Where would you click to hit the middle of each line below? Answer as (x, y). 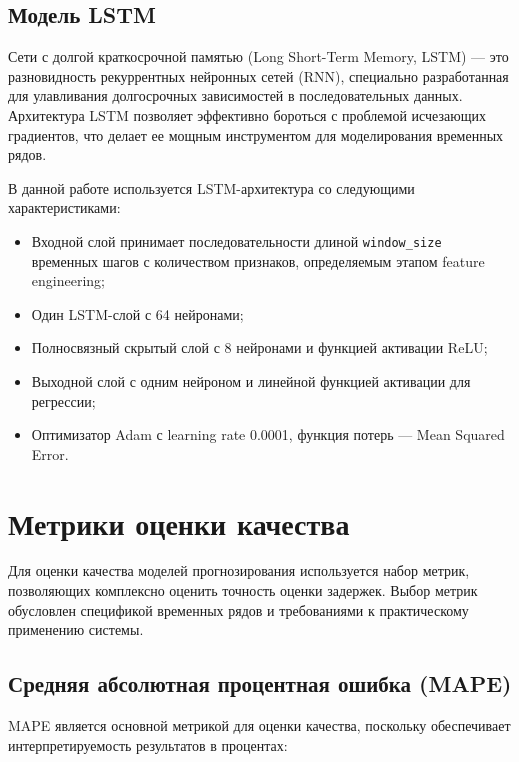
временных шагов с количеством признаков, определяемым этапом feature (258, 260)
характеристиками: (64, 207)
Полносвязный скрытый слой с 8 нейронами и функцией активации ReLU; (259, 347)
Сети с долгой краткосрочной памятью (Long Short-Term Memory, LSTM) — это (258, 56)
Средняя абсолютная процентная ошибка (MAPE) (260, 683)
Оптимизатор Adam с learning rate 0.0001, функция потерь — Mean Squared (268, 434)
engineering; (68, 280)
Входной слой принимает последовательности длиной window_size (236, 240)
